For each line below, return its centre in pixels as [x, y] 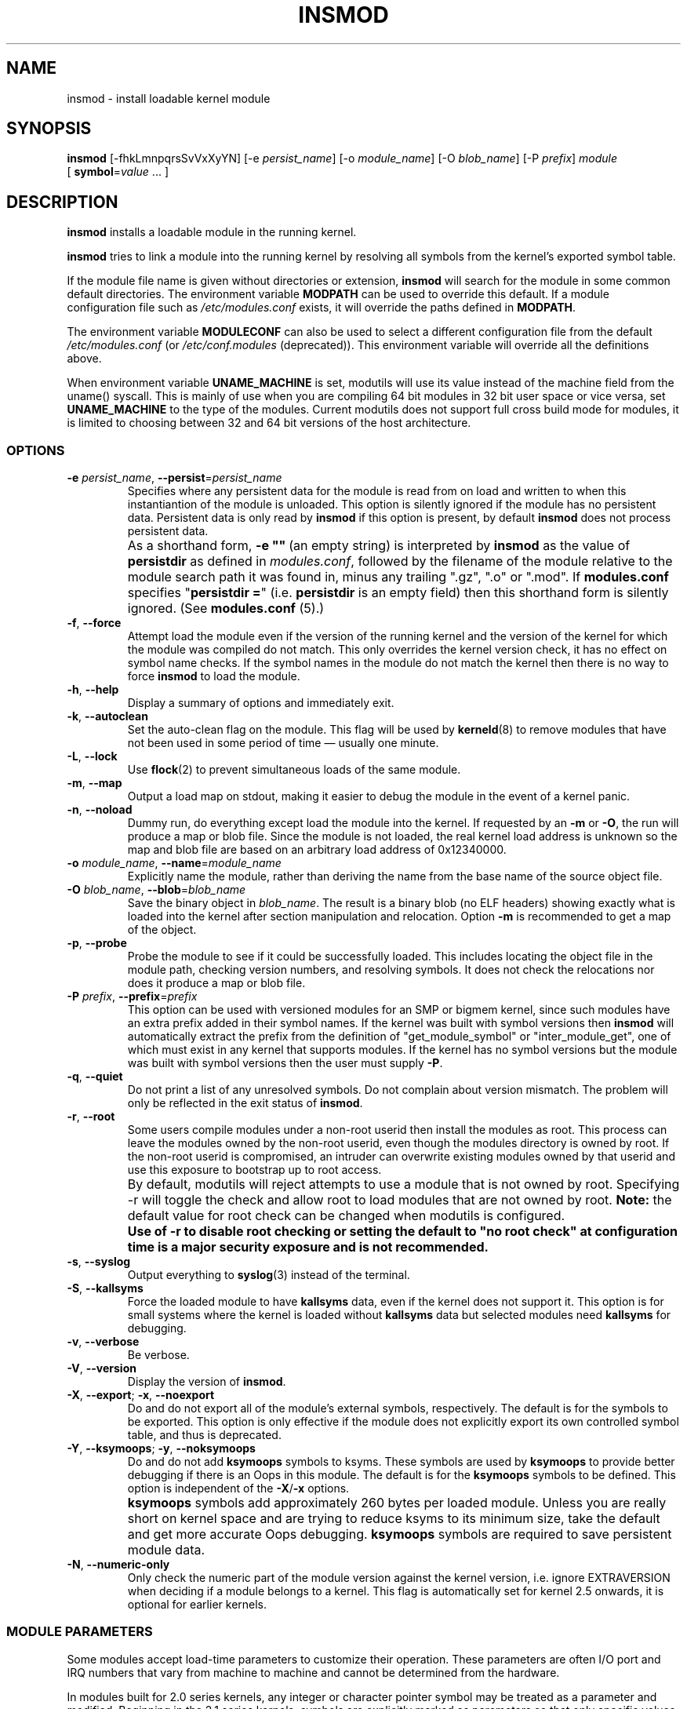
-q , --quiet [95, 1077]
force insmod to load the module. [214, 676]
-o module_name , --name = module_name [174, 863]
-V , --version [102, 1368]
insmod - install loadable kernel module [169, 98]
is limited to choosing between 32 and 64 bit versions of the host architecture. [269, 423]
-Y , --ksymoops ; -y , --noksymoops [161, 1448]
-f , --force [94, 623]
